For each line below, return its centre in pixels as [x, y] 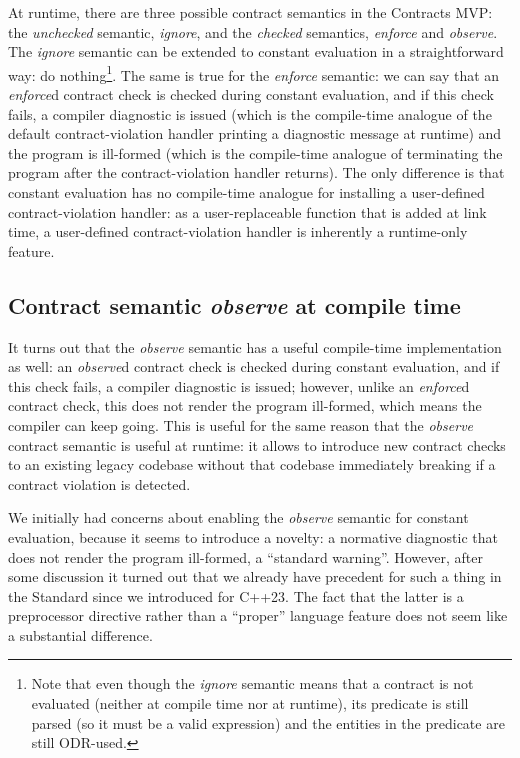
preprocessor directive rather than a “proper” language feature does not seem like [258, 615]
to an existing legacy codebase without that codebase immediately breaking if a [252, 464]
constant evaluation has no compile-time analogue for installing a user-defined [246, 192]
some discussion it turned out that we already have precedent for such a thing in [255, 576]
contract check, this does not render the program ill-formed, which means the [245, 405]
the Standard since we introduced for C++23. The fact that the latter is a [236, 595]
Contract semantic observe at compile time [234, 304]
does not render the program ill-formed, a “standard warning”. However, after [245, 556]
